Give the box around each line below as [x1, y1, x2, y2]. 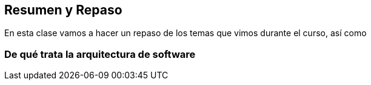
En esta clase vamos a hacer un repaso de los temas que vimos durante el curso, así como [4, 28, 367, 39]
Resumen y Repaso [4, 2, 122, 17]
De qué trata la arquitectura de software [4, 48, 196, 60]
